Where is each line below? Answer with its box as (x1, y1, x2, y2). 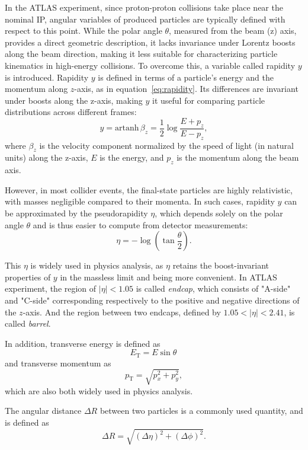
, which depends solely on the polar (155, 206, 283, 219)
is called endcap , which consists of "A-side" (136, 282, 291, 295)
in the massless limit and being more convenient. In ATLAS (60, 270, 277, 283)
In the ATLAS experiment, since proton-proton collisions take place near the (5, 1, 283, 13)
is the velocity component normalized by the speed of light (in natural (39, 139, 294, 151)
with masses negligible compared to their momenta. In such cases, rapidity (5, 195, 275, 208)
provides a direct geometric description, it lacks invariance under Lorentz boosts (5, 36, 296, 48)
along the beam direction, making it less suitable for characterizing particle (5, 47, 278, 60)
